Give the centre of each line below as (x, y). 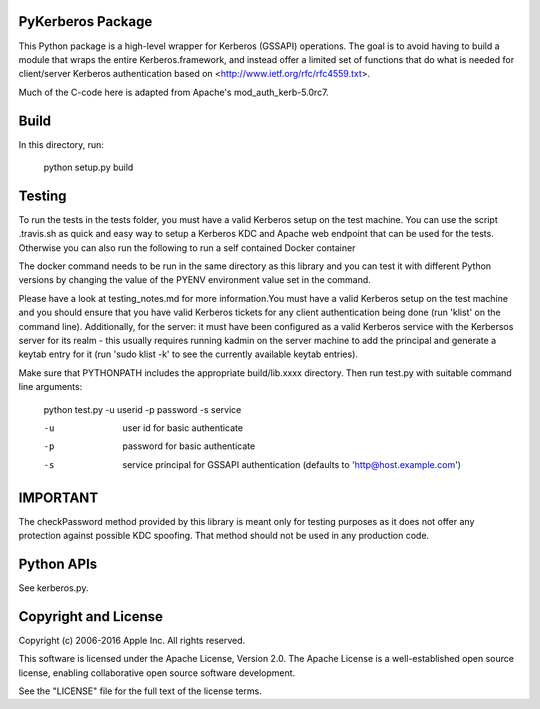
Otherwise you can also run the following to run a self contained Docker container (187, 247)
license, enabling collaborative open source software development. (157, 672)
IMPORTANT (58, 497)
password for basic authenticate (189, 446)
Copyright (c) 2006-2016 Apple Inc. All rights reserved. (132, 640)
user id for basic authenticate (183, 427)
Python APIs (58, 563)
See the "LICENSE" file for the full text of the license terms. (140, 691)
